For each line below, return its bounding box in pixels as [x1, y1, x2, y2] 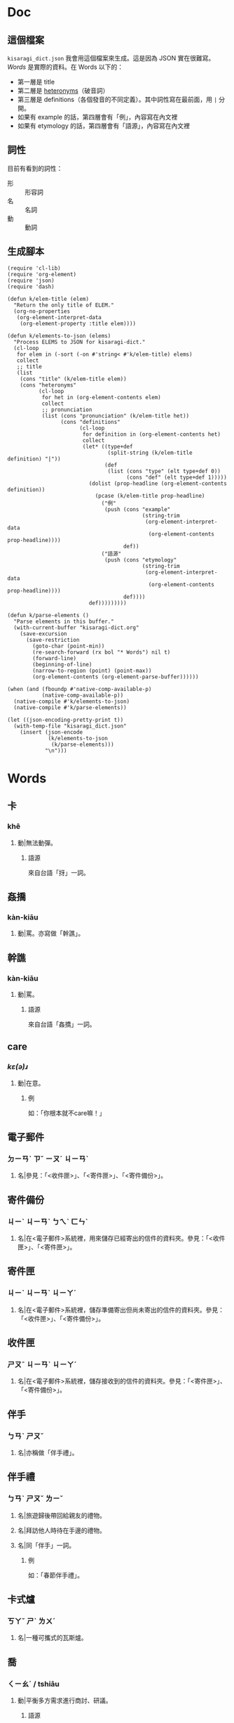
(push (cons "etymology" [104, 556, 177, 563]
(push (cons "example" [104, 505, 171, 513]
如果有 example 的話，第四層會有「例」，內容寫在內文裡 [17, 113, 178, 121]
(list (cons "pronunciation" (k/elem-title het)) [41, 412, 190, 419]
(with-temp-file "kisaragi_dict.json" [13, 722, 128, 730]
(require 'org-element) [7, 271, 77, 278]
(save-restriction [25, 636, 80, 643]
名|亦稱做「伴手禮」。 [17, 1449, 78, 1457]
